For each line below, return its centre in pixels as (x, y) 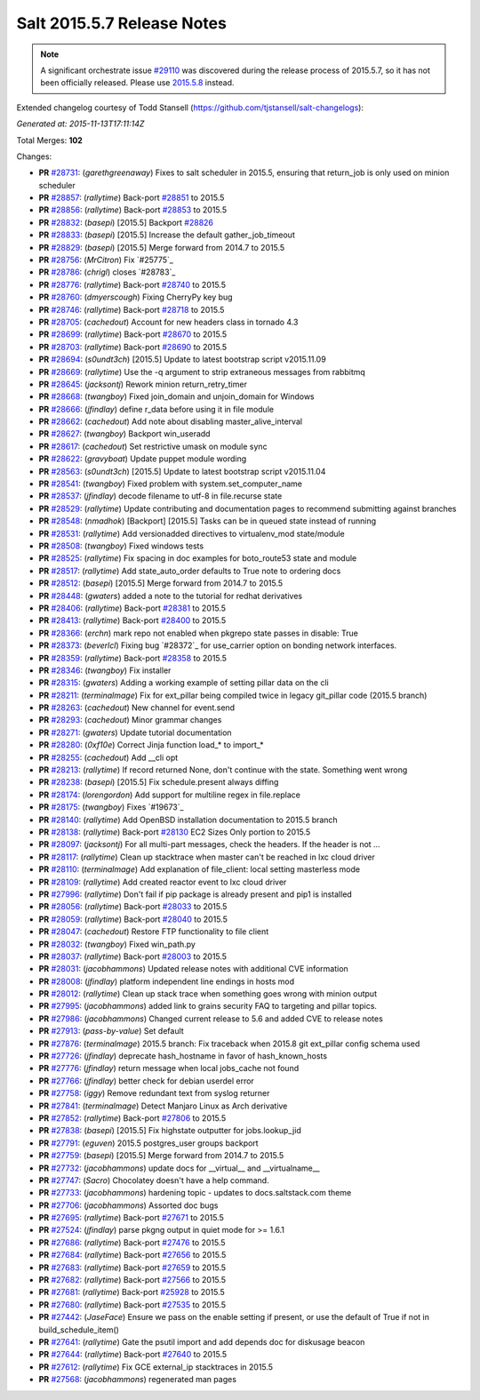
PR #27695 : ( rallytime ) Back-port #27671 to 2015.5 (131, 1218)
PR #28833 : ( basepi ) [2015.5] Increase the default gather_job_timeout (167, 235)
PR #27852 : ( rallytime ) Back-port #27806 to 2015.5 (132, 1118)
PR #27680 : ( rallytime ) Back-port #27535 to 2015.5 (132, 1304)
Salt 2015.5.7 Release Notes (121, 23)
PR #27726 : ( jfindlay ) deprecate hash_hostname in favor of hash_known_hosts (183, 1056)
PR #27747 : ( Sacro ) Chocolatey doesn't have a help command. (154, 1180)
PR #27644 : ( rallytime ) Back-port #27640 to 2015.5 (133, 1355)
